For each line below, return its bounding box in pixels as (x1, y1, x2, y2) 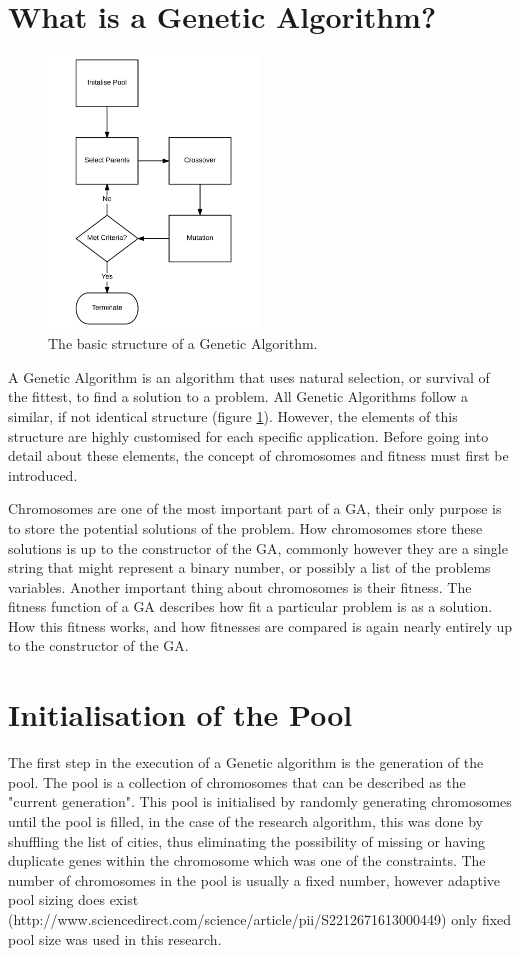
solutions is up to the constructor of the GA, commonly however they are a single (8, 537, 508, 558)
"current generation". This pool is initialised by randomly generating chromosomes (8, 791, 512, 812)
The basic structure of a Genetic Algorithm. (48, 333, 318, 354)
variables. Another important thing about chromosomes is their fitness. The (8, 576, 472, 597)
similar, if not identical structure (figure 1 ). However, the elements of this (8, 405, 458, 426)
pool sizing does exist (8, 889, 139, 910)
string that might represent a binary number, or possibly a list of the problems (8, 557, 491, 578)
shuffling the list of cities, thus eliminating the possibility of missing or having (8, 830, 486, 851)
